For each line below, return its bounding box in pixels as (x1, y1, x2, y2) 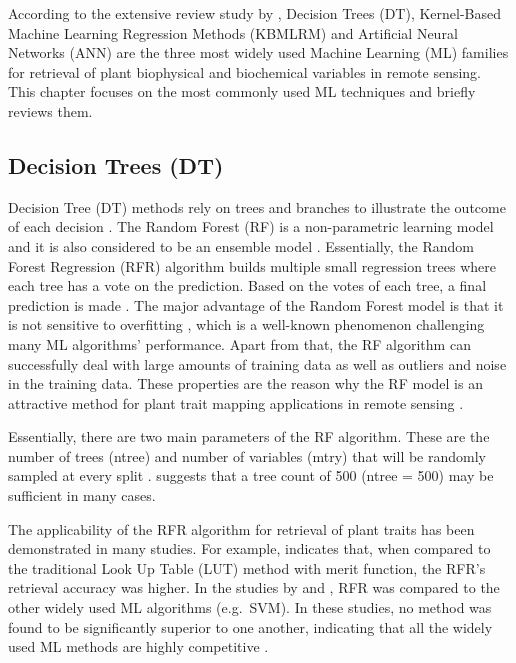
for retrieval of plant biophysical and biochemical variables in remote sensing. (8, 61, 482, 82)
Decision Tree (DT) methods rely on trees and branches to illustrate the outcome (8, 196, 506, 217)
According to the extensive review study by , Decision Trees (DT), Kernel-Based (8, 3, 502, 23)
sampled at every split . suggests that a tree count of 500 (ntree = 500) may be (8, 465, 494, 486)
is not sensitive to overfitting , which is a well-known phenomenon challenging (8, 314, 485, 335)
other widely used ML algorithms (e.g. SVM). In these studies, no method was (8, 597, 492, 618)
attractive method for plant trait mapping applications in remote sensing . (8, 392, 464, 413)
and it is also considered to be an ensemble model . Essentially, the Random (8, 235, 474, 256)
